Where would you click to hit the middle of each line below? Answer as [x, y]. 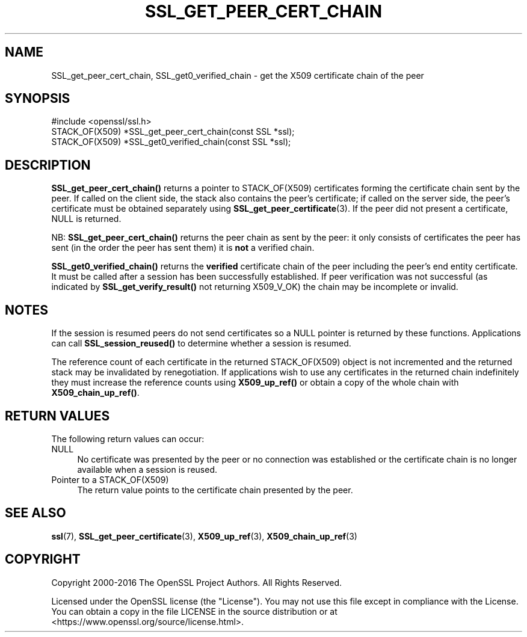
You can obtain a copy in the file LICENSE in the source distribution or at [194, 611]
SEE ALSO [35, 513]
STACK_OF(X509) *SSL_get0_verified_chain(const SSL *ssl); [171, 142]
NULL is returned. [86, 219]
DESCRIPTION [48, 165]
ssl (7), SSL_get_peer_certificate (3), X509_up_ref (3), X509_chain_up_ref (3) [204, 536]
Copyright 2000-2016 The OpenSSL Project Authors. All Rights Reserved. [197, 582]
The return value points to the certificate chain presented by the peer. [215, 490]
